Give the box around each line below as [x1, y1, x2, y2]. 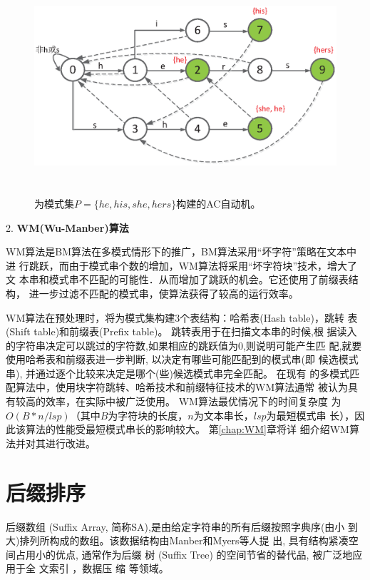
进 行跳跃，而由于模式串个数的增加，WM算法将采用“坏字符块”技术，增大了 [6, 258, 358, 273]
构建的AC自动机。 [176, 195, 261, 210]
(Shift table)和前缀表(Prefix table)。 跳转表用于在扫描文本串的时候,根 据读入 [6, 324, 357, 339]
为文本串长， [193, 407, 254, 422]
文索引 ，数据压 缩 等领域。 [38, 561, 169, 576]
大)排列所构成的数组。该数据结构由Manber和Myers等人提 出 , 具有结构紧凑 [6, 533, 349, 548]
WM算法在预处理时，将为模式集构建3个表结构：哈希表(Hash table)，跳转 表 [6, 310, 358, 325]
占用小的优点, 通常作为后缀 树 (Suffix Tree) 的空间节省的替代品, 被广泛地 [15, 546, 353, 561]
